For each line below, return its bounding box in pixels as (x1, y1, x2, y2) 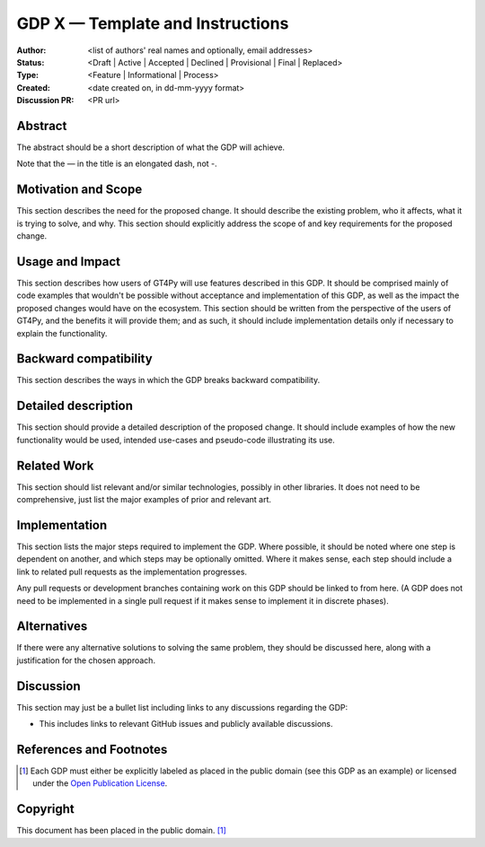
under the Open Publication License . (32, 778, 168, 789)
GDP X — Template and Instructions (16, 13, 289, 33)
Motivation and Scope (16, 182, 143, 197)
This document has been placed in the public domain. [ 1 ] (16, 825, 226, 836)
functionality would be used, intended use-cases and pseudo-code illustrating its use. (16, 434, 336, 445)
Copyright (16, 801, 75, 816)
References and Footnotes (16, 741, 168, 757)
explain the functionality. (16, 327, 108, 338)
